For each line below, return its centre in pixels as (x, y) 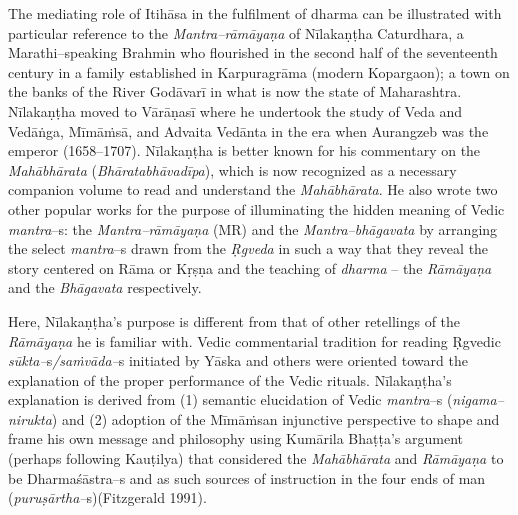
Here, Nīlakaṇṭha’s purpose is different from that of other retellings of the (234, 320)
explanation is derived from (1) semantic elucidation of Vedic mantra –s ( (230, 399)
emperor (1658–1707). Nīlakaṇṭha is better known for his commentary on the (244, 150)
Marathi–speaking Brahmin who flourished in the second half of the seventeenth (253, 52)
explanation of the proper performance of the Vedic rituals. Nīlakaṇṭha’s (230, 379)
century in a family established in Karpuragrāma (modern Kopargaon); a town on (259, 71)
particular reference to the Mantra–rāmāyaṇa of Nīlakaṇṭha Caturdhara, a (236, 32)
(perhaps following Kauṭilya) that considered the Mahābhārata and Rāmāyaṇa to (256, 458)
